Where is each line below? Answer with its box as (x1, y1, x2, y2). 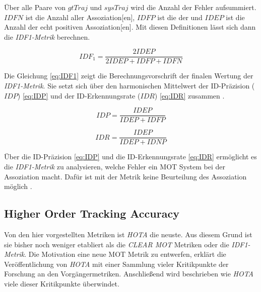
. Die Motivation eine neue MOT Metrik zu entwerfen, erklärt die (24, 249, 226, 259)
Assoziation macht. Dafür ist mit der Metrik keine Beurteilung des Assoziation (4, 171, 247, 181)
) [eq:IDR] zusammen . (154, 90, 225, 101)
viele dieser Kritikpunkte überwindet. (4, 278, 119, 288)
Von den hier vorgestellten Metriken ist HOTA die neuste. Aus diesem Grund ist (4, 229, 252, 239)
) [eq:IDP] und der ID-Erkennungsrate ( (17, 90, 141, 101)
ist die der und (157, 12, 203, 22)
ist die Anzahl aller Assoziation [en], (25, 12, 135, 22)
